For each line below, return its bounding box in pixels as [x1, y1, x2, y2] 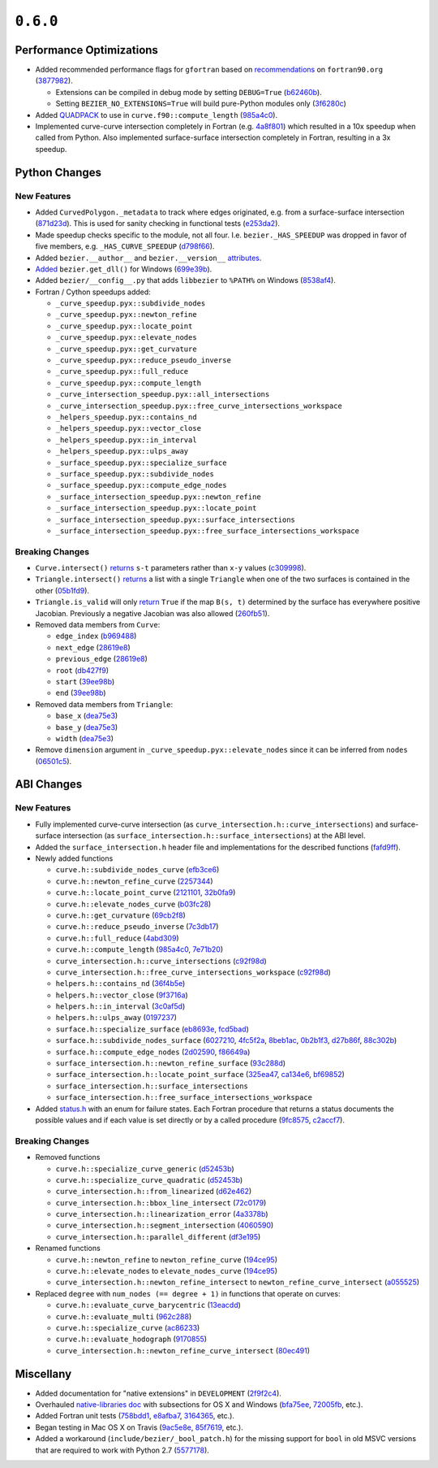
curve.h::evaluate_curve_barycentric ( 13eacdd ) [55, 1301, 241, 1310]
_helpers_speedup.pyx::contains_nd [55, 412, 198, 422]
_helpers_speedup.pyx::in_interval [55, 435, 198, 445]
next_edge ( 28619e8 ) [55, 642, 131, 652]
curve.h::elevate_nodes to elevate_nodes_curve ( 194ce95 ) [55, 1266, 278, 1276]
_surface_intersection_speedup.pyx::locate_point [55, 504, 257, 513]
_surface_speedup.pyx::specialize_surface [55, 458, 227, 467]
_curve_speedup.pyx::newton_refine [55, 310, 198, 319]
